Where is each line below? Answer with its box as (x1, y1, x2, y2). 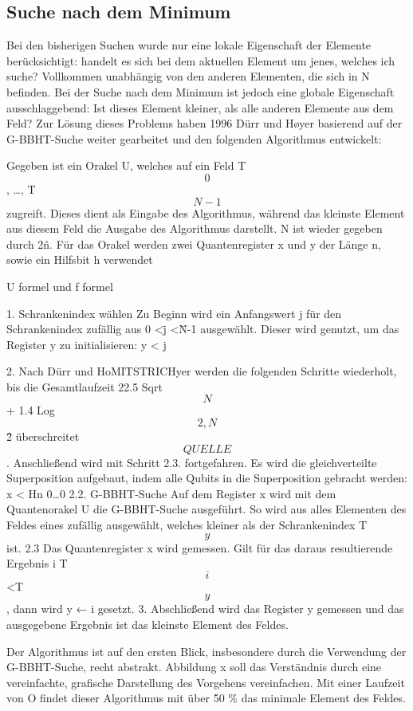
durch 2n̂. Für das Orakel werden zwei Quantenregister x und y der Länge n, (6, 235, 381, 252)
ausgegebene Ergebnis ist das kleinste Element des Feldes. (6, 616, 289, 633)
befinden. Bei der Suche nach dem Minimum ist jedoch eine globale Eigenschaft (6, 83, 395, 100)
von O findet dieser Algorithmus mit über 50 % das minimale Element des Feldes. (6, 689, 406, 706)
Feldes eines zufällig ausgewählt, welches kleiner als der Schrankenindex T (6, 517, 368, 533)
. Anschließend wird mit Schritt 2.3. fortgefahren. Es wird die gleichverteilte (6, 454, 377, 470)
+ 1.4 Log (6, 402, 55, 418)
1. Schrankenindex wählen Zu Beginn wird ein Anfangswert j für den (6, 304, 342, 321)
